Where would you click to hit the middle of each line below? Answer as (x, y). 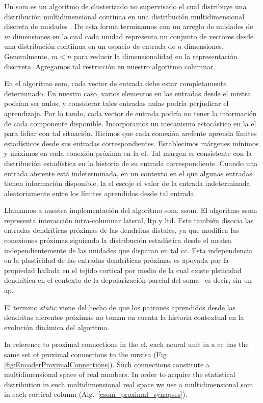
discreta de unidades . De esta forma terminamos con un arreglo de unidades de (129, 26)
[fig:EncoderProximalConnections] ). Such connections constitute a (107, 364)
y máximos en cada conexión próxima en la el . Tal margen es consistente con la (128, 153)
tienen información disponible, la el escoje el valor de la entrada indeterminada (127, 183)
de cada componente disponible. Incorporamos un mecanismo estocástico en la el (130, 123)
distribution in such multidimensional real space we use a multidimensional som (129, 384)
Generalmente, (27, 56)
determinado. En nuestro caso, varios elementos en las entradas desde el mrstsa (128, 93)
